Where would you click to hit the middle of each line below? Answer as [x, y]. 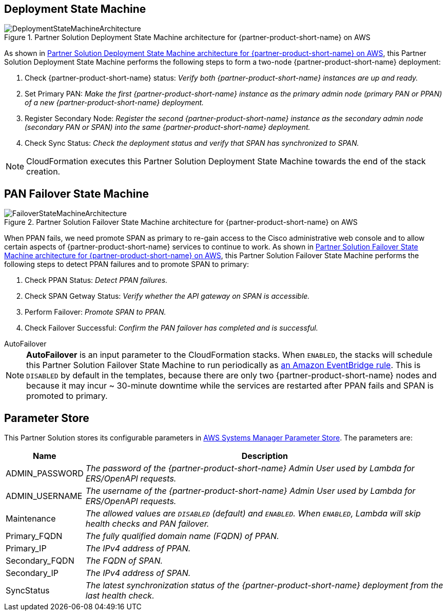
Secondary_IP [32, 573]
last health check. [120, 596]
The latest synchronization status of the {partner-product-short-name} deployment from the [264, 585]
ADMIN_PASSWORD [45, 474]
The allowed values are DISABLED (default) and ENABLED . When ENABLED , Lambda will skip [253, 514]
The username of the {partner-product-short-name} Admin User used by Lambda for [250, 491]
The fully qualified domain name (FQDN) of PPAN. [182, 536]
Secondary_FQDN [40, 561]
